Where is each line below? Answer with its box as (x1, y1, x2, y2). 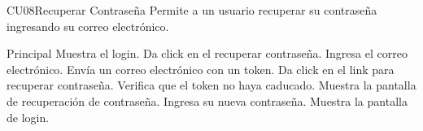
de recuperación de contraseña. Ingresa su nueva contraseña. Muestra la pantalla (7, 92, 408, 109)
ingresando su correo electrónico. (7, 17, 169, 34)
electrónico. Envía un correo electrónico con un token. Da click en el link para (7, 60, 395, 77)
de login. (7, 108, 50, 125)
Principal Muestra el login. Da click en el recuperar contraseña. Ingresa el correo (7, 45, 408, 62)
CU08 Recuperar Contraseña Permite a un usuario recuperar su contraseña (7, 2, 377, 18)
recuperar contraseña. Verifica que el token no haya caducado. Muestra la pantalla (7, 76, 416, 94)
